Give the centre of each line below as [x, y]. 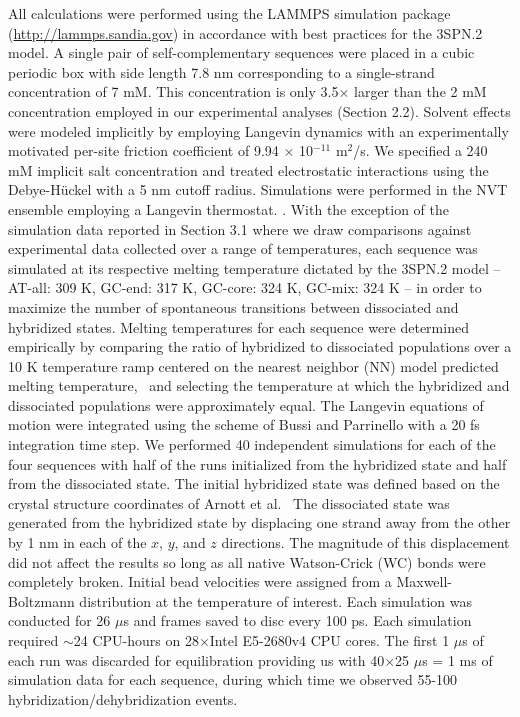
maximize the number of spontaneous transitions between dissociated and [233, 306]
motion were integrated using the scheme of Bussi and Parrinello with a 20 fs [244, 424]
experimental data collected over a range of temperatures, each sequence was [243, 248]
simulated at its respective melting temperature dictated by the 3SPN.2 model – [254, 267]
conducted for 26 [59, 620]
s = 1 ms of [457, 659]
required [33, 640]
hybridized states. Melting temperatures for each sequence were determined [238, 326]
